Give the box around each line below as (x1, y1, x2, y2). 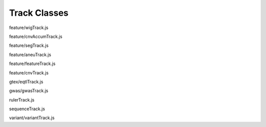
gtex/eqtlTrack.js (9, 79, 44, 85)
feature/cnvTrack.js (9, 69, 49, 76)
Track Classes (9, 7, 69, 18)
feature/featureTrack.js (9, 61, 56, 66)
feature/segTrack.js (9, 42, 49, 49)
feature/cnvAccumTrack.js (9, 33, 63, 39)
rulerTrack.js (9, 96, 34, 103)
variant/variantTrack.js (9, 115, 55, 121)
